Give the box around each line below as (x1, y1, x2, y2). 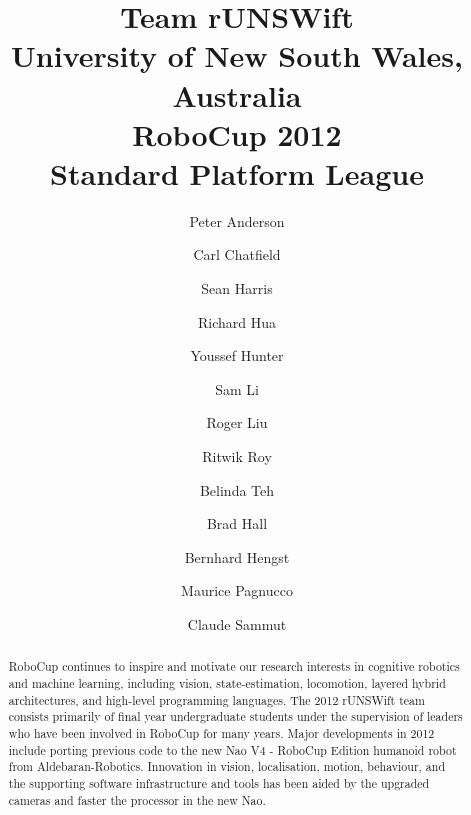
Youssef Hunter (190, 345, 284, 366)
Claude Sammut (187, 614, 287, 634)
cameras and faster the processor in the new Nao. (8, 791, 266, 808)
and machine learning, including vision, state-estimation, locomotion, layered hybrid (8, 675, 446, 692)
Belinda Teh (199, 479, 275, 500)
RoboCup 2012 (132, 113, 342, 154)
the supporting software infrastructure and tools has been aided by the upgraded (8, 774, 430, 791)
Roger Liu (206, 412, 268, 433)
